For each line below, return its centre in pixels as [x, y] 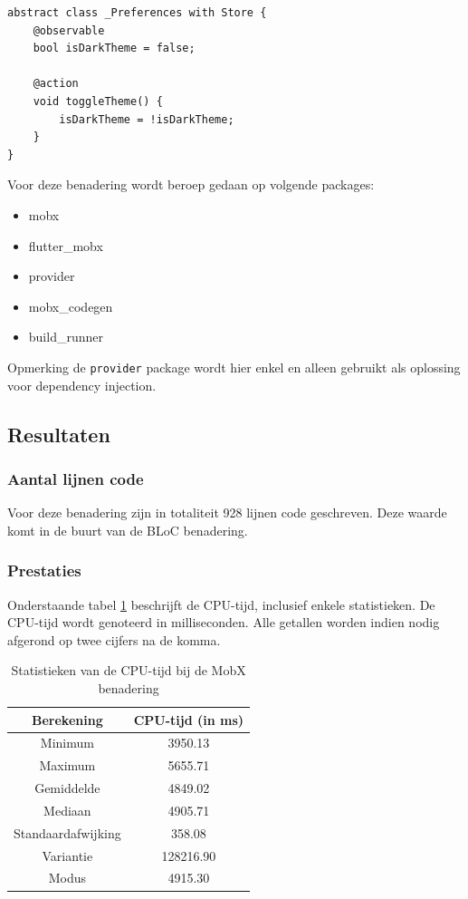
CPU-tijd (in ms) [189, 719]
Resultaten [59, 434]
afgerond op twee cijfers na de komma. [114, 639]
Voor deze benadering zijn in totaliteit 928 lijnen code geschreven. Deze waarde [227, 512]
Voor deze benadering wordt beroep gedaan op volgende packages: [191, 184]
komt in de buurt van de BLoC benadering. [128, 530]
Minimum [67, 743]
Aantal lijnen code [76, 478]
